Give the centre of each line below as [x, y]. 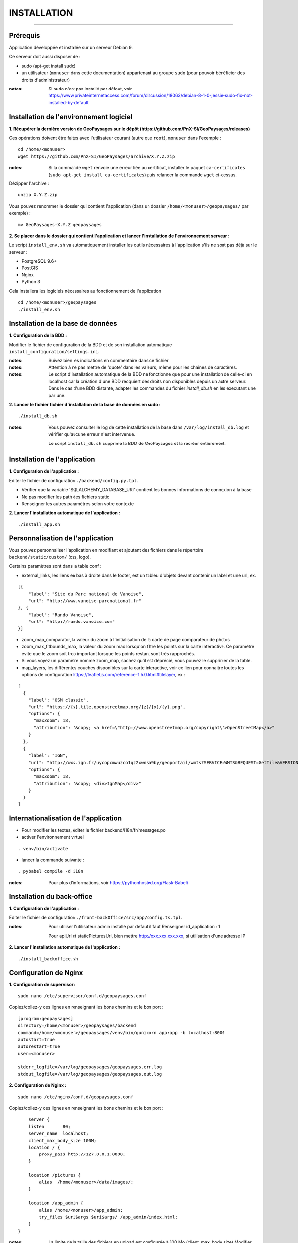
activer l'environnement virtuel [53, 837]
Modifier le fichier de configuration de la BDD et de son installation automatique [91, 344]
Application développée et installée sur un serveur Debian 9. [71, 48]
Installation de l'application [52, 460]
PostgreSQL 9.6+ [39, 261]
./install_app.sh [39, 524]
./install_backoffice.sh [48, 959]
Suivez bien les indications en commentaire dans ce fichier [109, 360]
